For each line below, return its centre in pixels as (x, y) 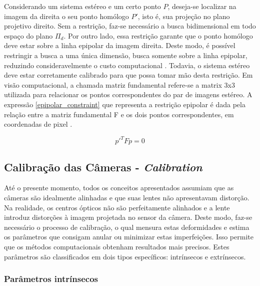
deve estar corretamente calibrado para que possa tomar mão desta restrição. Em (128, 75)
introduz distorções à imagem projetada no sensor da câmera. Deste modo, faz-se (128, 217)
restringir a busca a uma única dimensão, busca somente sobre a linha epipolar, (126, 55)
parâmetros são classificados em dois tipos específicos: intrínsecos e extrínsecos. (125, 256)
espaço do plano (28, 35)
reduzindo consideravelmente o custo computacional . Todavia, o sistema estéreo (127, 65)
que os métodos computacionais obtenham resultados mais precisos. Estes (117, 246)
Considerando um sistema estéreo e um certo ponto (82, 6)
